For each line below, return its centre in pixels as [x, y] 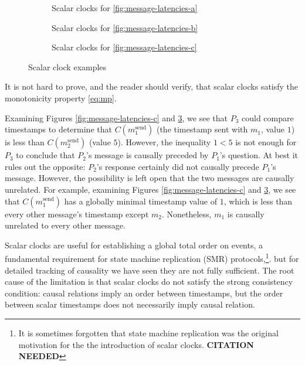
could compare [267, 117]
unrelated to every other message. [65, 225]
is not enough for [266, 142]
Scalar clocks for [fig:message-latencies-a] [125, 8]
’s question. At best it [259, 155]
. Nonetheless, [187, 214]
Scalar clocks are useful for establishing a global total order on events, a [134, 245]
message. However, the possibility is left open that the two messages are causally [150, 178]
